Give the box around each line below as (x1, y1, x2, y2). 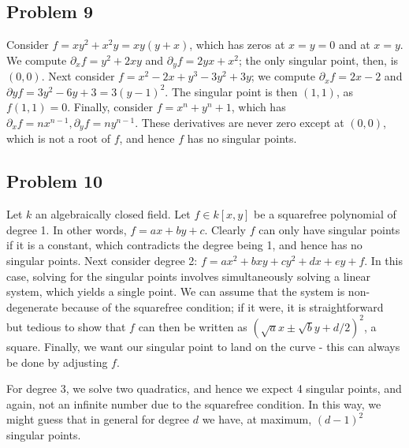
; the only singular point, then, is (239, 51, 399, 68)
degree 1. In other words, (6, 221, 127, 237)
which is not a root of (6, 130, 110, 147)
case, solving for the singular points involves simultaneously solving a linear (6, 267, 370, 284)
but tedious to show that (6, 318, 126, 334)
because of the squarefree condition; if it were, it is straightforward (61, 298, 384, 315)
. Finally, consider (67, 99, 154, 115)
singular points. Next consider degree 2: (6, 252, 198, 269)
